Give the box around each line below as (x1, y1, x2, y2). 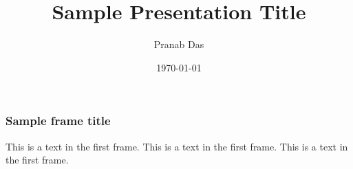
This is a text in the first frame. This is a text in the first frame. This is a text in (6, 139, 348, 153)
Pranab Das (153, 37, 204, 52)
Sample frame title (6, 112, 111, 129)
